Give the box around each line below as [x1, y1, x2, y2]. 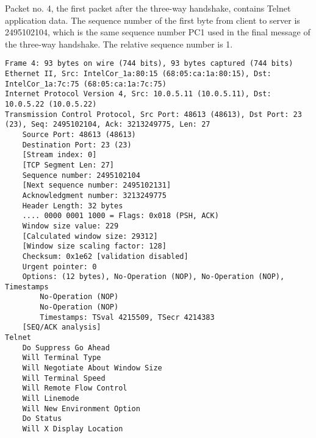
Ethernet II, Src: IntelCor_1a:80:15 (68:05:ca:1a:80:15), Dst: [5, 69, 271, 79]
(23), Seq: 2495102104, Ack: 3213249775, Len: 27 [5, 120, 210, 129]
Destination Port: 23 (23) [22, 140, 132, 149]
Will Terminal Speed [22, 373, 106, 383]
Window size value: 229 [22, 221, 119, 230]
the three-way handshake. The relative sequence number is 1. [5, 37, 233, 50]
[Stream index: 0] [22, 150, 97, 160]
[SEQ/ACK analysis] [22, 323, 101, 332]
